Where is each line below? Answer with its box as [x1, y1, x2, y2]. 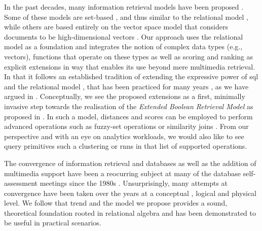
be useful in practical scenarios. [4, 217, 101, 228]
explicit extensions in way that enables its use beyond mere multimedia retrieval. [4, 61, 255, 72]
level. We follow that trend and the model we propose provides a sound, [4, 197, 228, 208]
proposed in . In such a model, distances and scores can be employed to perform [4, 111, 253, 121]
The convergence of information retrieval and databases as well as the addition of [4, 157, 256, 168]
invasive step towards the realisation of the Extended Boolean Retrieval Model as [4, 101, 253, 111]
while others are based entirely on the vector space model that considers [4, 21, 228, 32]
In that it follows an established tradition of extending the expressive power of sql [4, 71, 258, 82]
